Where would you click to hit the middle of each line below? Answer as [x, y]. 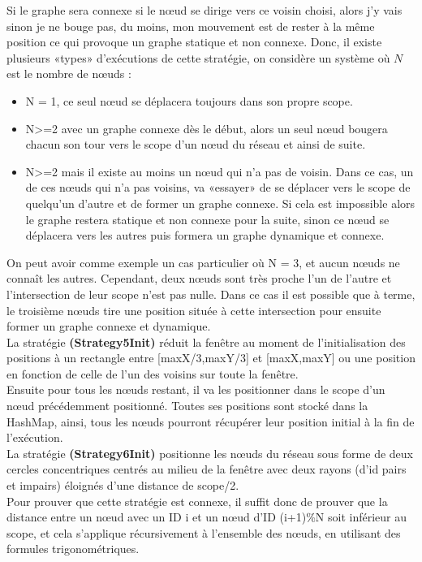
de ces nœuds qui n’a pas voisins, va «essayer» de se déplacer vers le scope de [218, 187]
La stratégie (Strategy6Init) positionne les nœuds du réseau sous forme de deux [210, 453]
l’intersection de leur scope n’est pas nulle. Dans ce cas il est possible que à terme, [211, 294]
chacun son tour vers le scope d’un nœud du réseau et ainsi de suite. [196, 144]
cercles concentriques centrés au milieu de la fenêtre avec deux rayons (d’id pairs [207, 469]
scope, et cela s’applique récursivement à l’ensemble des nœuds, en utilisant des [204, 532]
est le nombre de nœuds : [69, 73]
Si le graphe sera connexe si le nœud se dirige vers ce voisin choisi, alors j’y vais [205, 10]
